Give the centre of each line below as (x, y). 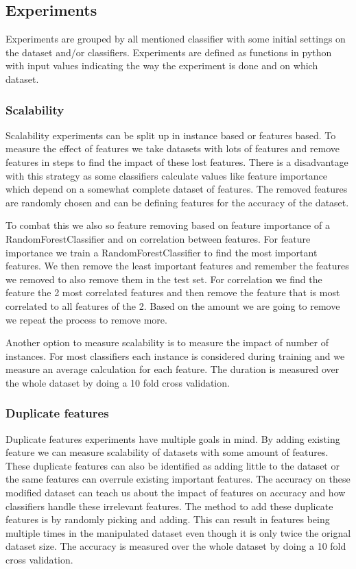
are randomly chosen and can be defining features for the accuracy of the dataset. (177, 202)
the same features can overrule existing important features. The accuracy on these (178, 479)
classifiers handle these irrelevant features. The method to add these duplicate (169, 506)
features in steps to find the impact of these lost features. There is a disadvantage (177, 161)
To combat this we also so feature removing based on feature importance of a (168, 225)
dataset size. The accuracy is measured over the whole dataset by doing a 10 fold (176, 546)
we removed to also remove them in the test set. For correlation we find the (164, 279)
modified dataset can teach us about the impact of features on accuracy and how (176, 493)
